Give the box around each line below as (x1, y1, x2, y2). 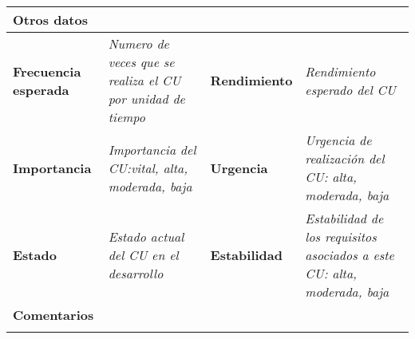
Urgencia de (305, 131, 372, 149)
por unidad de (108, 89, 185, 108)
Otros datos (13, 10, 88, 29)
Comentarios (13, 305, 94, 324)
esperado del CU (305, 80, 396, 99)
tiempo (108, 108, 145, 126)
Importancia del (108, 140, 196, 159)
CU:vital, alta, (108, 158, 188, 177)
